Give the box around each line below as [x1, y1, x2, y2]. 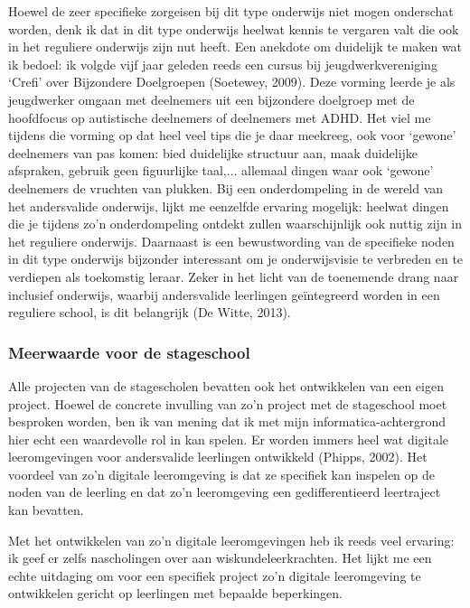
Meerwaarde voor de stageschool [8, 341, 250, 363]
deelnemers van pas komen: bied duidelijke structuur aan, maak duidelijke [8, 143, 418, 162]
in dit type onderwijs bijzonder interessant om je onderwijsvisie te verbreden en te [8, 249, 464, 268]
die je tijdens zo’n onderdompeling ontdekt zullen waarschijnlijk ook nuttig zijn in [8, 214, 462, 233]
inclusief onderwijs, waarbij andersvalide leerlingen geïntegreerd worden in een [8, 285, 440, 304]
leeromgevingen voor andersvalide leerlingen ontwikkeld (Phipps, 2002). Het [8, 447, 428, 466]
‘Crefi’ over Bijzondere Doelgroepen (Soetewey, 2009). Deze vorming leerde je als [8, 72, 456, 91]
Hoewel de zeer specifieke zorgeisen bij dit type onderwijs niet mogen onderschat [8, 2, 454, 20]
